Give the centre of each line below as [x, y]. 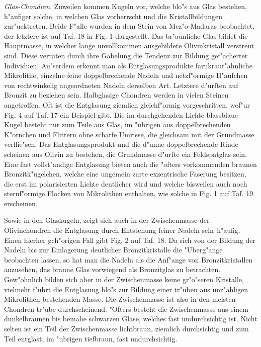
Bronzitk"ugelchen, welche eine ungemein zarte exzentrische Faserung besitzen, [125, 174]
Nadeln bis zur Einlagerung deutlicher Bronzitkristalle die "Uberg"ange [113, 250]
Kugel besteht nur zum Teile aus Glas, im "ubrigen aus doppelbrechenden [117, 124]
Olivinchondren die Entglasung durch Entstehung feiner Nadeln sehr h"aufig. [122, 230]
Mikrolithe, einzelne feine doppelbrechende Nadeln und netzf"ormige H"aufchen [126, 75]
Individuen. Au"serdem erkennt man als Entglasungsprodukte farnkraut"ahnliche [128, 65]
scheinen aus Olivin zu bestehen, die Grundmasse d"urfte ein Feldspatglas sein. [126, 154]
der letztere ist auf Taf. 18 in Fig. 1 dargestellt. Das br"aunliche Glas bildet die [126, 35]
